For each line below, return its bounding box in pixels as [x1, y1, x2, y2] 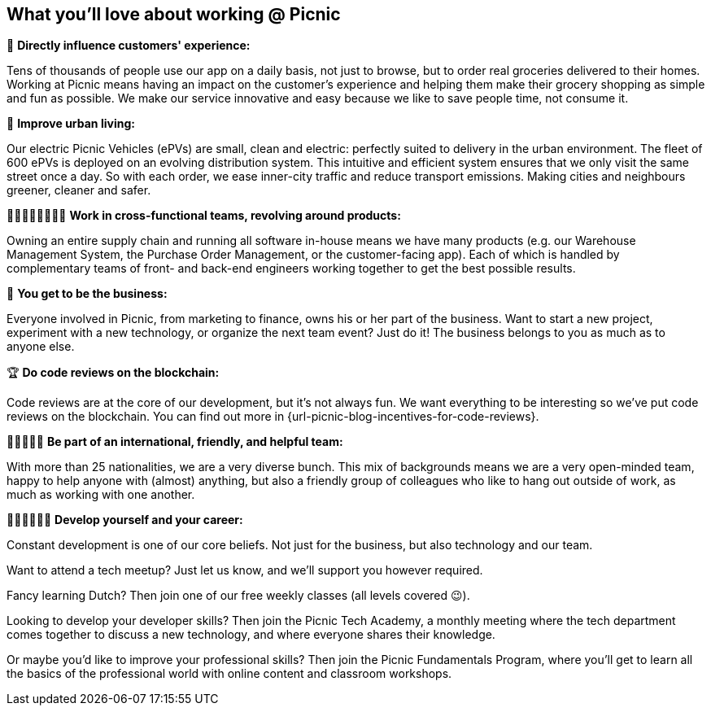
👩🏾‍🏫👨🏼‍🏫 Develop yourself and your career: [7, 513, 243, 527]
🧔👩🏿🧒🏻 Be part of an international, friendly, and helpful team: [7, 435, 343, 449]
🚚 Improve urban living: [7, 116, 135, 131]
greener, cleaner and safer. [7, 183, 151, 198]
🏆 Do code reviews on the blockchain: [7, 365, 220, 380]
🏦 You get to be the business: [7, 286, 168, 301]
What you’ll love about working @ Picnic [7, 4, 341, 24]
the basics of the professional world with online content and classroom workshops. [7, 666, 452, 681]
